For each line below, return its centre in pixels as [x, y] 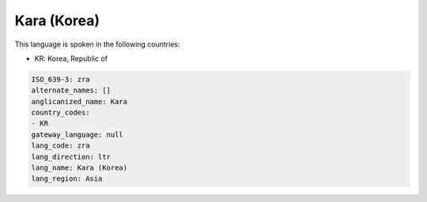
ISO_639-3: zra [60, 79]
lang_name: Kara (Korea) [79, 168]
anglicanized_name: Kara [79, 101]
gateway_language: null [77, 135]
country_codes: [60, 113]
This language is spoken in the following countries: [97, 44]
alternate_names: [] [71, 90]
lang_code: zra [60, 146]
